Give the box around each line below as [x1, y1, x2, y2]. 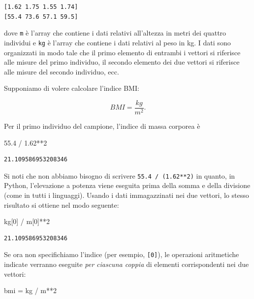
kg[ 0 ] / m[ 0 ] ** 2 [4, 216, 50, 226]
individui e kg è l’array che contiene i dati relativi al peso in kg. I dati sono [4, 37, 231, 47]
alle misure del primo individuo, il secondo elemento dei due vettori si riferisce [4, 57, 240, 67]
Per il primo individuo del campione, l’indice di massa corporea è [4, 120, 200, 131]
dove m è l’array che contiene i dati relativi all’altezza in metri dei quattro [4, 28, 226, 38]
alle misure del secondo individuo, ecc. [4, 66, 119, 76]
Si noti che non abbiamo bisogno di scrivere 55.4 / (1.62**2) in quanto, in [4, 170, 235, 181]
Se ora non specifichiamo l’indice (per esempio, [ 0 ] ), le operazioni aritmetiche [4, 249, 239, 260]
